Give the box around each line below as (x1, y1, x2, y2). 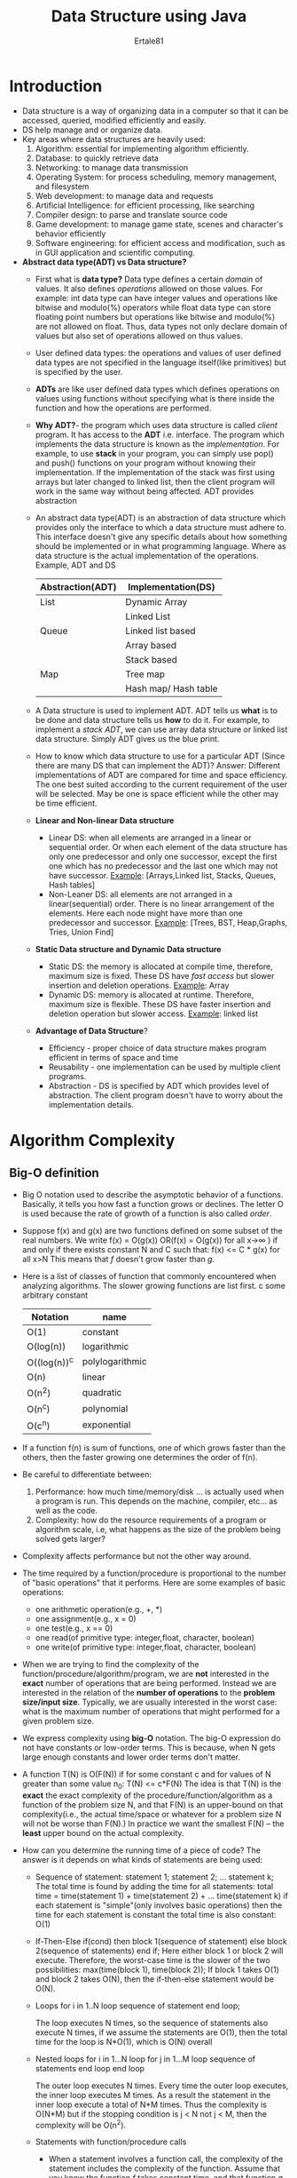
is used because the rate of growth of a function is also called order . (21, 1208, 272, 1219)
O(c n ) (26, 1418, 51, 1432)
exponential (82, 1419, 131, 1431)
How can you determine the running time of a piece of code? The (21, 1845, 262, 1856)
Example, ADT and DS (35, 560, 116, 570)
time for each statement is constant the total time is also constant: (35, 1909, 277, 1920)
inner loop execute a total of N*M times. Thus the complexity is (35, 2099, 268, 2110)
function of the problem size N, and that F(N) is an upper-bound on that (21, 1799, 284, 1809)
